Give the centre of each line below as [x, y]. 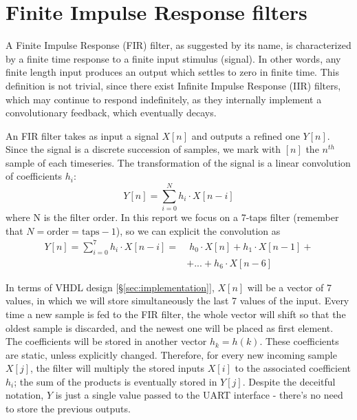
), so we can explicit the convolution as [198, 230]
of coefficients [34, 176]
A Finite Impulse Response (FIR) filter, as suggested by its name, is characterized [178, 45]
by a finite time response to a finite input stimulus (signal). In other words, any [173, 58]
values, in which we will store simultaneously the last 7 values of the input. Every [177, 301]
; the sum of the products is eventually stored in [116, 381]
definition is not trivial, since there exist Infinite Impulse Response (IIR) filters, [173, 85]
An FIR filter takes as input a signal [82, 135]
